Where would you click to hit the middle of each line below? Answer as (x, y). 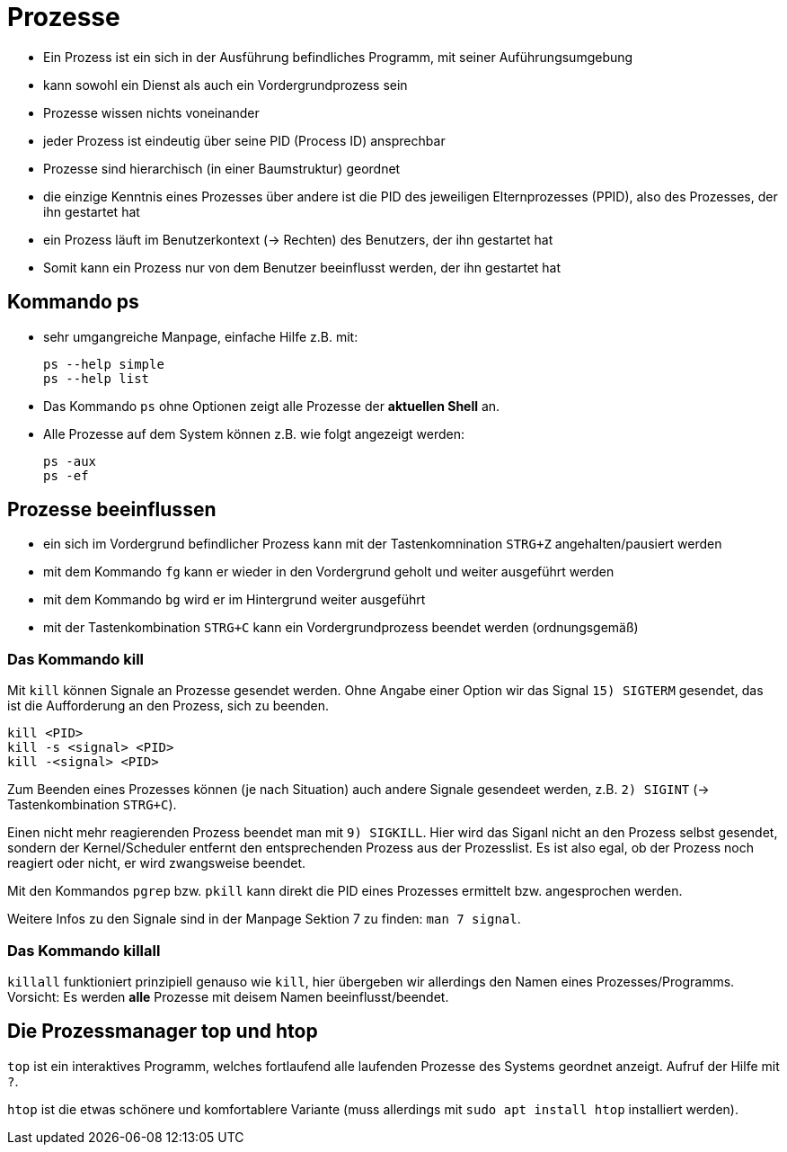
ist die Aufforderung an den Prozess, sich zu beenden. (168, 706)
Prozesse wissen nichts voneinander (151, 112)
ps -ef (66, 475)
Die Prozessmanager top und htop (163, 1031)
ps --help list (97, 378)
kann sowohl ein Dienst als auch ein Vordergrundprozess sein (225, 85)
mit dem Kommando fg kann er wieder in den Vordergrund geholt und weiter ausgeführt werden (329, 572)
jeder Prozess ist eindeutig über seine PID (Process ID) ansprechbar (244, 140)
